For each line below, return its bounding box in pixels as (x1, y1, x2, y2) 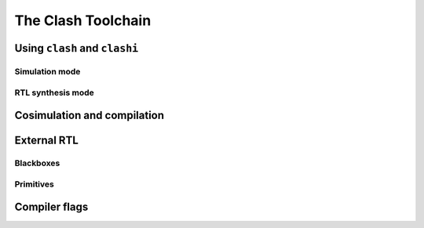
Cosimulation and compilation (14, 109, 165, 122)
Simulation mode (14, 66, 81, 77)
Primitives (14, 179, 54, 190)
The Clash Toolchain (14, 12, 152, 29)
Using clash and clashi (14, 42, 139, 55)
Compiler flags (14, 201, 89, 214)
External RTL (14, 134, 79, 147)
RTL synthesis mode (14, 87, 94, 98)
